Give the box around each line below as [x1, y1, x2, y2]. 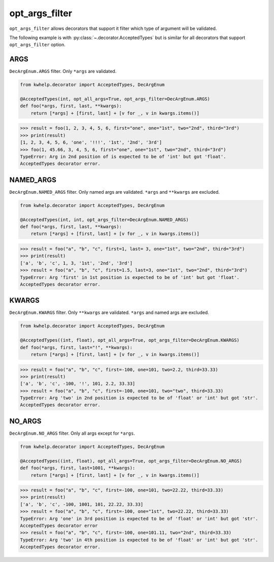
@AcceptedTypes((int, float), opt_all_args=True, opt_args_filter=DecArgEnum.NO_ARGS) [20, 458, 243, 464]
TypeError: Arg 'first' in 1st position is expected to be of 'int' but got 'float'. [20, 274, 239, 280]
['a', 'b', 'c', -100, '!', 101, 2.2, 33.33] [20, 381, 135, 387]
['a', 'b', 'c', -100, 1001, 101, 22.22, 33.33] [20, 501, 144, 507]
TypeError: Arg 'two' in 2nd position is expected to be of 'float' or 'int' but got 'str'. [20, 395, 258, 401]
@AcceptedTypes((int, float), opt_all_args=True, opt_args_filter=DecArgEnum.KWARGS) [20, 337, 239, 343]
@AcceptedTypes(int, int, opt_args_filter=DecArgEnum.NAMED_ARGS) [20, 217, 189, 223]
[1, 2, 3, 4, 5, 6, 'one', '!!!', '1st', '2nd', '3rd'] [20, 139, 162, 146]
